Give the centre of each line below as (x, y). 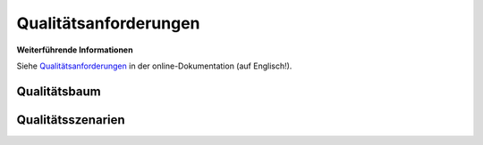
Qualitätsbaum (59, 91)
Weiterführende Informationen (75, 50)
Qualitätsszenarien (71, 120)
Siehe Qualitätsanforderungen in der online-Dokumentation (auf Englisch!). (154, 66)
